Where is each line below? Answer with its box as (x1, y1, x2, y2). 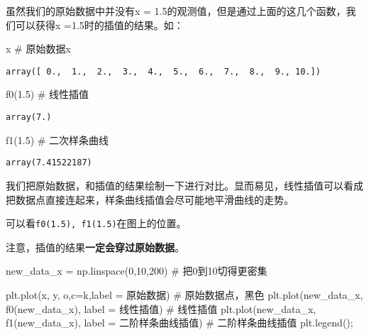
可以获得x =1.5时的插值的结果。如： (15, 17, 184, 32)
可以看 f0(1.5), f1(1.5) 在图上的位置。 (6, 216, 187, 231)
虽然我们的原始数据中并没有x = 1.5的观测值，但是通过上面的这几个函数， (6, 4, 346, 18)
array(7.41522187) (6, 158, 92, 168)
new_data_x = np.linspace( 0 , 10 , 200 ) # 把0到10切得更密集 (6, 263, 268, 278)
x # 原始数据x (6, 41, 71, 56)
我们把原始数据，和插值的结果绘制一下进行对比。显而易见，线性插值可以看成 (6, 177, 363, 192)
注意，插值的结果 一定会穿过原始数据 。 (6, 239, 184, 254)
